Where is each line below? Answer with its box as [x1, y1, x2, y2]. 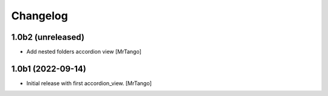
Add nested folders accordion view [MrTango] [26, 48, 142, 56]
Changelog [11, 9, 68, 22]
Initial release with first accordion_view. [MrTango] [26, 79, 152, 87]
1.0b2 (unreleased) [11, 32, 85, 42]
